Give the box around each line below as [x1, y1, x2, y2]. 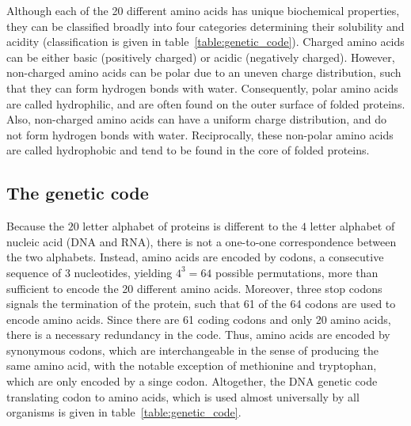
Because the [6, 218, 64, 234]
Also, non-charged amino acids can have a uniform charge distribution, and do [6, 111, 386, 127]
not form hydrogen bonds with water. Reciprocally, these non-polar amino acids [6, 126, 394, 143]
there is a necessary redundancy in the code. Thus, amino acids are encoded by [6, 326, 390, 343]
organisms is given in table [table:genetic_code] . [6, 404, 242, 420]
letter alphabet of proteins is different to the [82, 218, 298, 234]
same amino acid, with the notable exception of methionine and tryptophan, [6, 357, 377, 374]
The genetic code [6, 181, 149, 205]
